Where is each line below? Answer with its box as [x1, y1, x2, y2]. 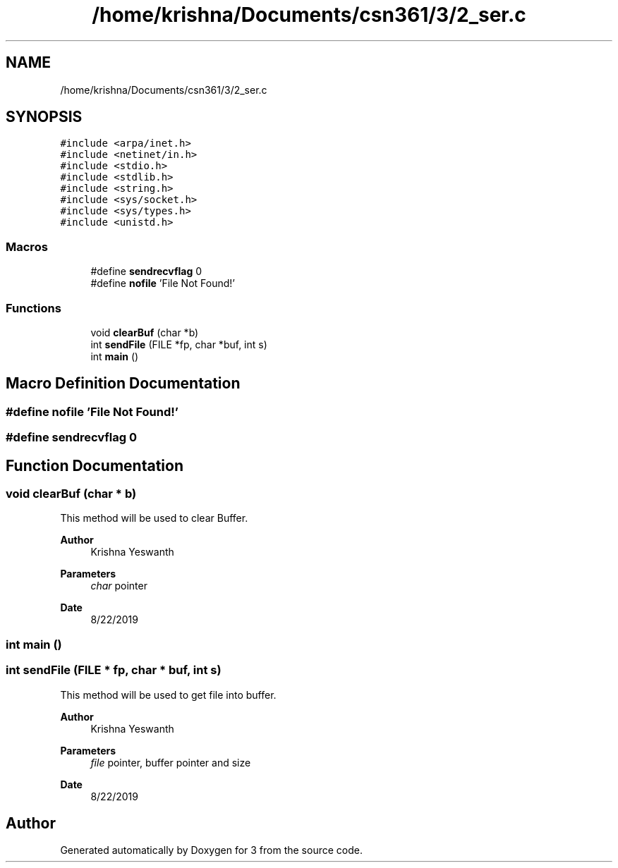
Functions [6, 300, 61, 315]
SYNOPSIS [6, 108, 83, 126]
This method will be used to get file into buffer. [60, 688, 277, 701]
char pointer [90, 580, 147, 592]
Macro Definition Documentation [6, 374, 241, 393]
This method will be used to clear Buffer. [60, 512, 248, 525]
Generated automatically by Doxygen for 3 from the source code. [60, 844, 363, 857]
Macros [6, 239, 48, 254]
